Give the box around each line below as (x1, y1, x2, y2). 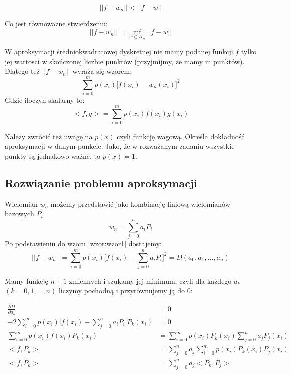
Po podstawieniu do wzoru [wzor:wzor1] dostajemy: (5, 238, 162, 249)
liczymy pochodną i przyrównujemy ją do (58, 285, 185, 296)
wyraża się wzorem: (72, 66, 132, 76)
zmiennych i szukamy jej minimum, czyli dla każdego (69, 275, 232, 286)
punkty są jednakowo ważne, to (5, 151, 101, 161)
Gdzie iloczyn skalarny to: (5, 95, 85, 105)
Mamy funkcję (5, 275, 48, 286)
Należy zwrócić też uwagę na (5, 131, 93, 141)
